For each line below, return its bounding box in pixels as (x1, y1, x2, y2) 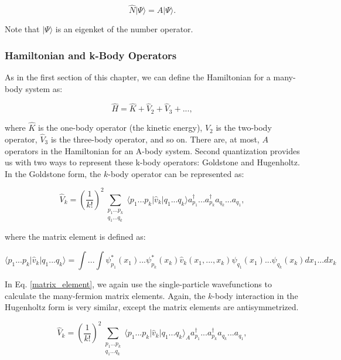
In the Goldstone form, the (5, 167, 101, 179)
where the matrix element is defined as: (5, 230, 146, 243)
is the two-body (216, 121, 272, 134)
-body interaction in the (212, 289, 298, 301)
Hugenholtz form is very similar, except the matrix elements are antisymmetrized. (5, 301, 299, 313)
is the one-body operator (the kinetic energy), (38, 121, 203, 134)
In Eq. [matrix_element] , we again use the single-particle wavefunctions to (5, 278, 272, 290)
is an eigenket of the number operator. (55, 23, 193, 35)
